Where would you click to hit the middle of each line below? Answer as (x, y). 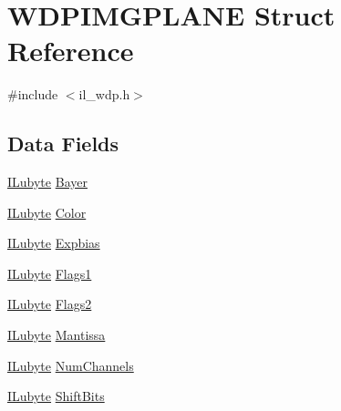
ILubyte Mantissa (57, 335)
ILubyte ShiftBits (56, 396)
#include (33, 94)
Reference (71, 51)
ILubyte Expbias (54, 243)
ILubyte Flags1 (50, 273)
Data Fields (63, 144)
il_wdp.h (104, 94)
